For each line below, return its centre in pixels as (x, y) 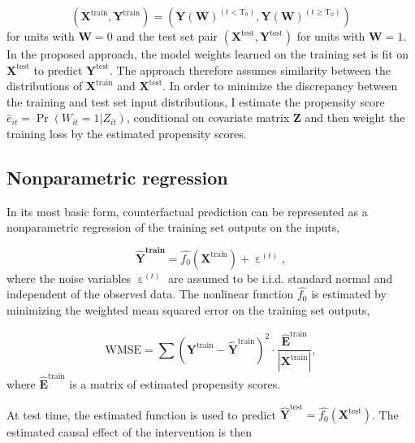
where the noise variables (69, 278)
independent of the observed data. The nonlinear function (150, 294)
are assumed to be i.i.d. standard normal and (281, 278)
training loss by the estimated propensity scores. (127, 133)
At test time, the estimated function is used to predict (142, 414)
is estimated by (349, 294)
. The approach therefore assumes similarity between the (250, 69)
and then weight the (355, 117)
